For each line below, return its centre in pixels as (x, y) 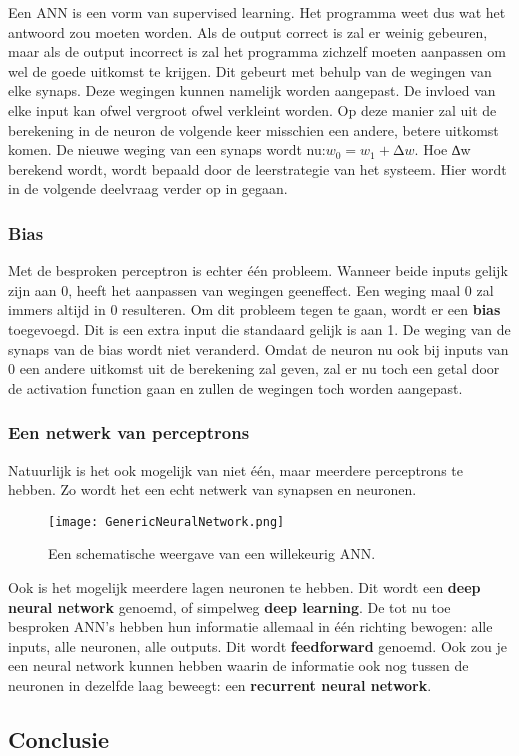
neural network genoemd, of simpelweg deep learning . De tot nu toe (229, 606)
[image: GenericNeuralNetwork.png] (166, 521)
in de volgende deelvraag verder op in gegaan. (148, 188)
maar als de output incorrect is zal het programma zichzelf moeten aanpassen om (257, 51)
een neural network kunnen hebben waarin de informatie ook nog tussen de (238, 665)
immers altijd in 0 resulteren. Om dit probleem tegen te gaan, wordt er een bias (254, 309)
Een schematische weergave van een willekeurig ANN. (212, 553)
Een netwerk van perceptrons (129, 432)
